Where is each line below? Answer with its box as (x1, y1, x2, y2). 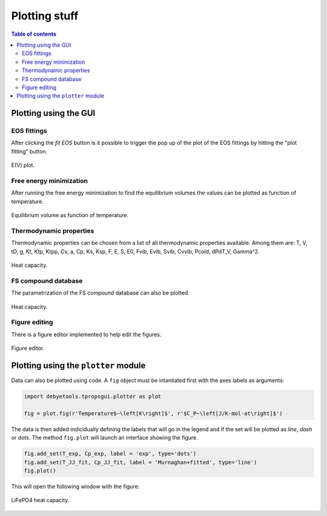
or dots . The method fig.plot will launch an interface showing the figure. (11, 434, 198, 441)
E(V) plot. (11, 161, 35, 169)
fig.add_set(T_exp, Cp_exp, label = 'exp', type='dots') (24, 451, 197, 457)
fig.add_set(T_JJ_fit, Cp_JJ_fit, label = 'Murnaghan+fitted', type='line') (24, 458, 257, 466)
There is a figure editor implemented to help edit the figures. (11, 330, 162, 338)
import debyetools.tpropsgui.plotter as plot (24, 393, 162, 400)
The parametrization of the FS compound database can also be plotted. (11, 289, 190, 297)
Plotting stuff (11, 9, 79, 22)
